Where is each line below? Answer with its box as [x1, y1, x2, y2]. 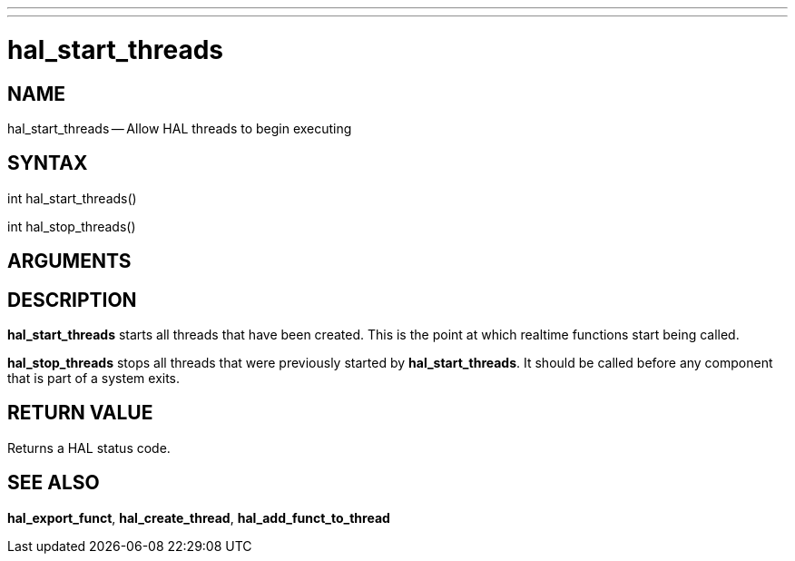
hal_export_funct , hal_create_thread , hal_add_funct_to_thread [7, 509, 390, 526]
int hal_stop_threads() [7, 218, 136, 234]
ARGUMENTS [7, 250, 132, 273]
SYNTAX [7, 152, 88, 175]
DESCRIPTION [7, 288, 137, 311]
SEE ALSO [7, 471, 100, 495]
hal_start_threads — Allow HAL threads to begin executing [7, 120, 352, 136]
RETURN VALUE [7, 401, 153, 425]
